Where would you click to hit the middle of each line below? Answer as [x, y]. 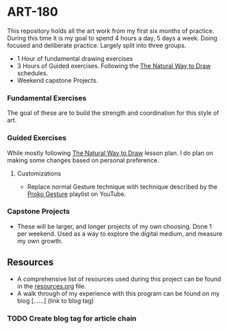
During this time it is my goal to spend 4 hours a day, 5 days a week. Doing [112, 38]
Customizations [39, 173]
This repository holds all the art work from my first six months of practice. [111, 31]
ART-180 [32, 12]
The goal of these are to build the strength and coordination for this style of [113, 113]
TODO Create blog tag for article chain [72, 318]
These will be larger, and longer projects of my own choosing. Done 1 [114, 226]
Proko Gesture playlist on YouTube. [77, 194]
